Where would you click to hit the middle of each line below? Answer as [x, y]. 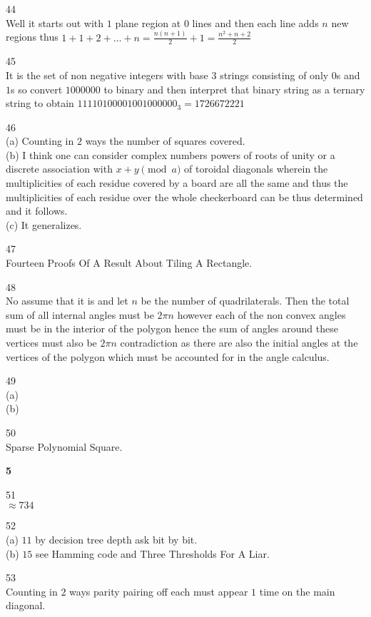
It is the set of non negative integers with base [107, 75]
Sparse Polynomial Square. [64, 446]
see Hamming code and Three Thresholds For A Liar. [153, 553]
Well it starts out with [55, 22]
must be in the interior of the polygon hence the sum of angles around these [172, 328]
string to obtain [40, 103]
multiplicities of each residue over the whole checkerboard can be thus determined [184, 197]
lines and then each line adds [255, 22]
